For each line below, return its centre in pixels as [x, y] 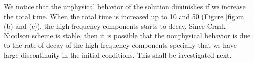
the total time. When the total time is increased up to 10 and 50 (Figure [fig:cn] [125, 16]
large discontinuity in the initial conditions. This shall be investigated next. [118, 54]
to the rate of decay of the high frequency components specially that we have [120, 45]
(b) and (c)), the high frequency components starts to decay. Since [105, 26]
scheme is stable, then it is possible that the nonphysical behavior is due [141, 35]
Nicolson [17, 35]
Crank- [218, 26]
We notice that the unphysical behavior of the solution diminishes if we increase [125, 6]
